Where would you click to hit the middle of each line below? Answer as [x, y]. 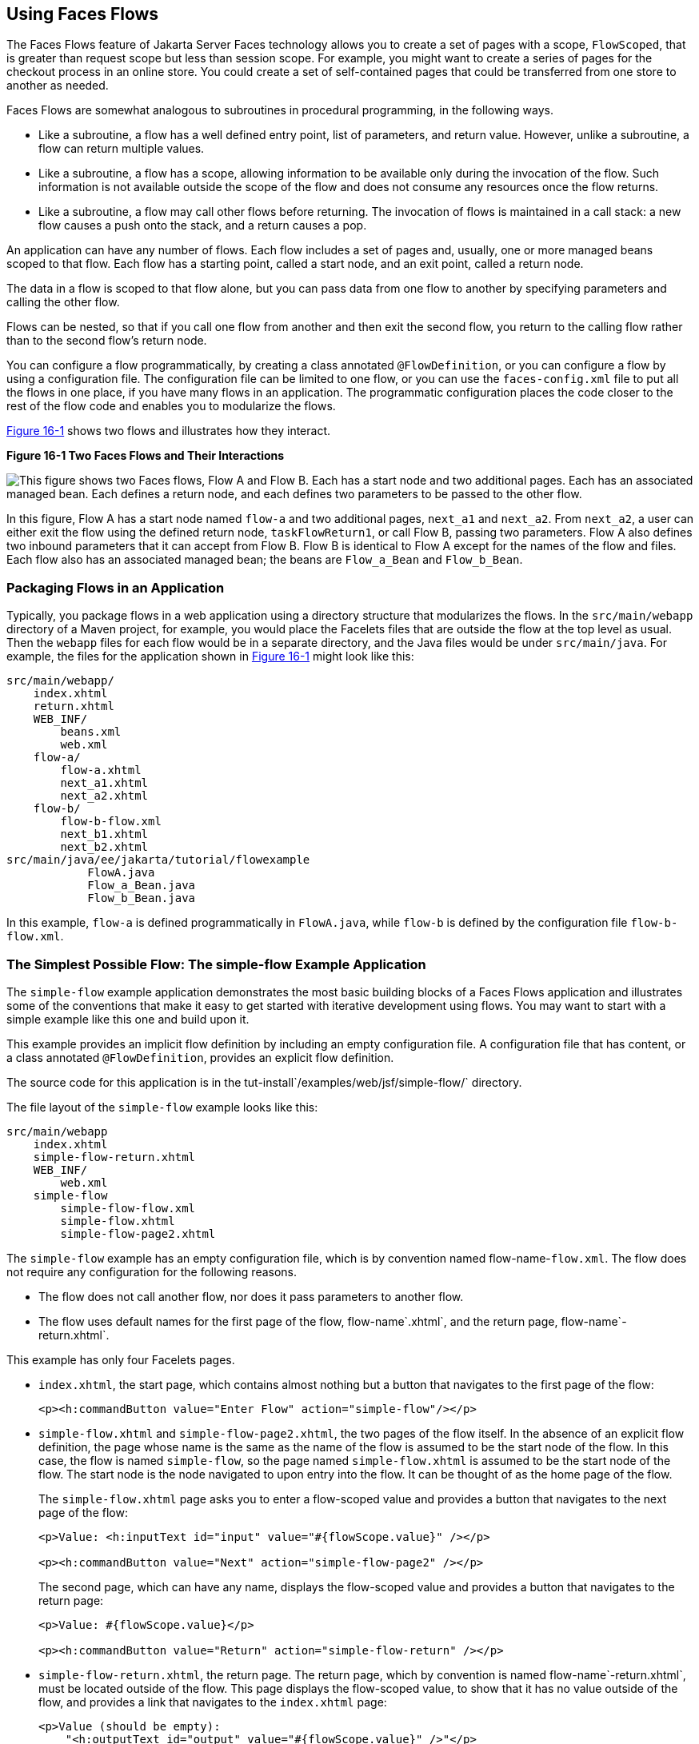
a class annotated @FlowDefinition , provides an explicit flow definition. [200, 1057]
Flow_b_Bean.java [142, 898]
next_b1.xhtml [104, 834]
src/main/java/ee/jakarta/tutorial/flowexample [158, 860]
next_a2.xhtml [104, 796]
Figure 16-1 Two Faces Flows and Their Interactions [146, 456]
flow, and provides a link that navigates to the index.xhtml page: [213, 1702]
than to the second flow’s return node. [107, 341]
